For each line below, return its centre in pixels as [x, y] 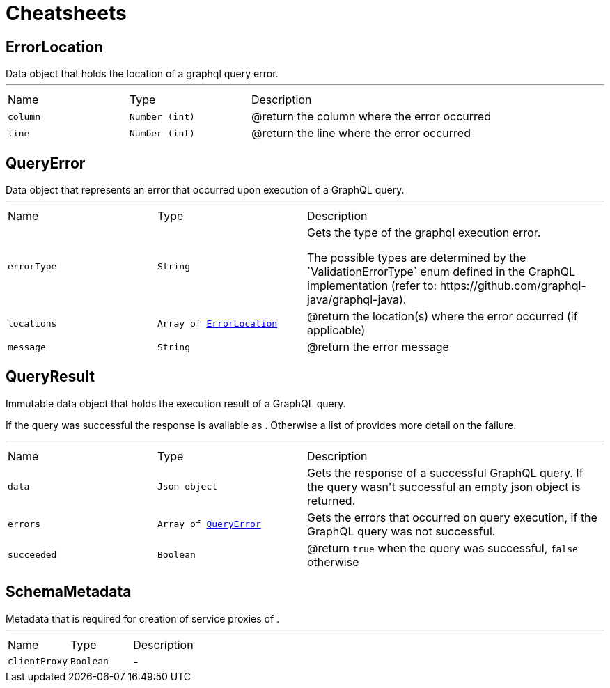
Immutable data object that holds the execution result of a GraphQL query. [176, 403]
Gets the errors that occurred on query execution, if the [452, 517]
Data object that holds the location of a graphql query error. [142, 74]
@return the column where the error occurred [371, 117]
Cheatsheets [66, 13]
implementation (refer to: [372, 286]
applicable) [336, 330]
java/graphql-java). [357, 300]
